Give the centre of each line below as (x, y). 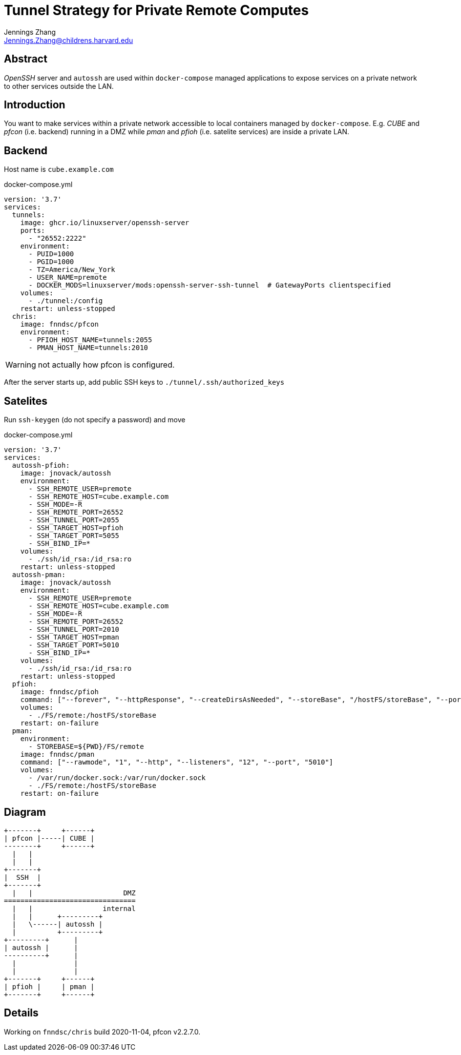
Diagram (25, 812)
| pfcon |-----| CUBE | (49, 838)
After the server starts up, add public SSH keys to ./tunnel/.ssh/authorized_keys (144, 382)
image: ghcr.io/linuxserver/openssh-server (105, 223)
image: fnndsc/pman (57, 755)
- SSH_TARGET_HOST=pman (74, 637)
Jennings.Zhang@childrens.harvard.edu (69, 40)
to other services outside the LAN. (59, 86)
